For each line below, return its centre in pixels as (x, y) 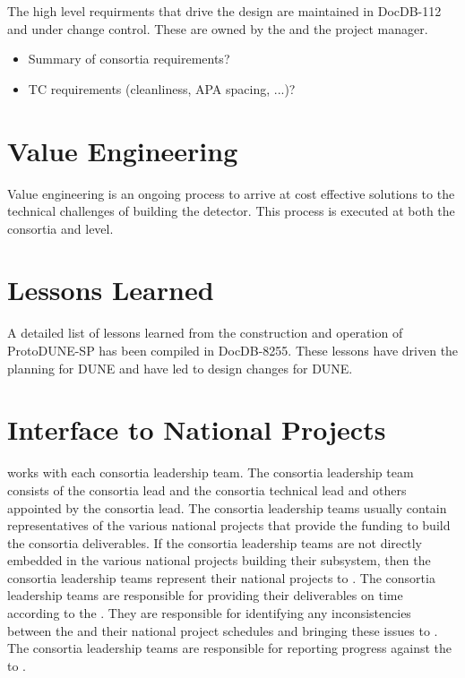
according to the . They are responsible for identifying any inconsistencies (209, 613)
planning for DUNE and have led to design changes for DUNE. (180, 368)
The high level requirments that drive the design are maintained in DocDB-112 (224, 11)
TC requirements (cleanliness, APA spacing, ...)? (162, 88)
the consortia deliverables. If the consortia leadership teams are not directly (215, 542)
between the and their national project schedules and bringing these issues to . (223, 630)
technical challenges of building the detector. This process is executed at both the (231, 211)
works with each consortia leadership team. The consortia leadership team (211, 472)
